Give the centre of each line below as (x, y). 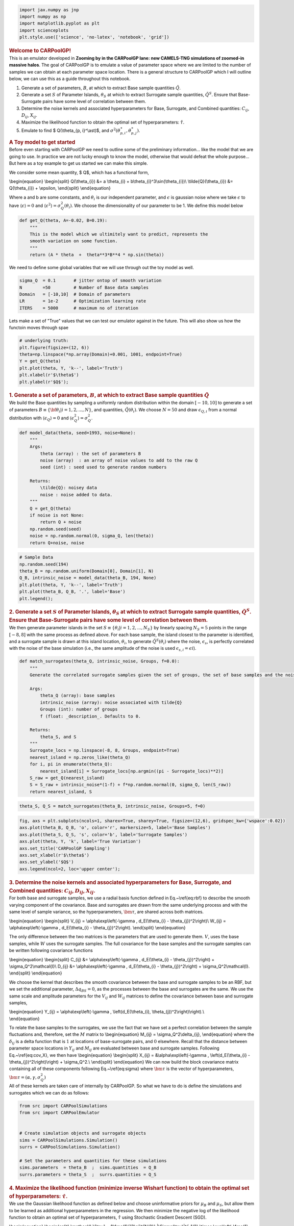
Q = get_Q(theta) (50, 508)
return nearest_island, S (61, 792)
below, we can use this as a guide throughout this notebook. (70, 79)
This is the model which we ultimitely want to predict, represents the (119, 234)
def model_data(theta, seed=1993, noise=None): (77, 433)
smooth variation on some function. (73, 241)
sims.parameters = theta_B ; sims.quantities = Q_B (88, 1168)
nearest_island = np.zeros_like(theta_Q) (80, 757)
